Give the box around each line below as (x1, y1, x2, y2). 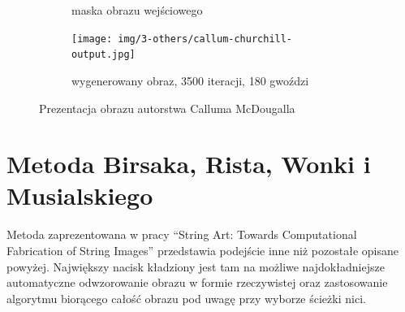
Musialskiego (6, 179, 153, 212)
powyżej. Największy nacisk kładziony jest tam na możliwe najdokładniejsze (6, 258, 385, 275)
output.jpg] (71, 49, 136, 61)
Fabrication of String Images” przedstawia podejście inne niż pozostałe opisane (6, 242, 399, 258)
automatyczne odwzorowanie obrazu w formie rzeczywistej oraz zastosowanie (6, 274, 388, 291)
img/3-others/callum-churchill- (118, 32, 293, 45)
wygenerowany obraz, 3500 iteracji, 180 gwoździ (71, 71, 309, 89)
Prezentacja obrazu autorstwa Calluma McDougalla (39, 99, 295, 116)
